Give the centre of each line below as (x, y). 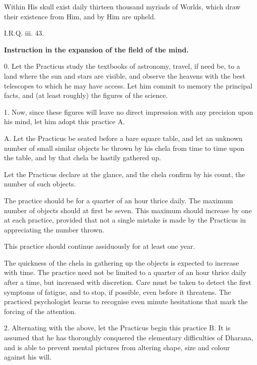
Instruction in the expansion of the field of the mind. (96, 49)
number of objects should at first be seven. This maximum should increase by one (128, 210)
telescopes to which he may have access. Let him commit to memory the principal (128, 85)
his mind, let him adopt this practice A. (65, 121)
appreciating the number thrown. (54, 229)
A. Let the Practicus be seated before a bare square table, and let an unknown (123, 138)
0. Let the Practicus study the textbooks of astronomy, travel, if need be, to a (122, 66)
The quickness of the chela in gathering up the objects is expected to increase (122, 262)
